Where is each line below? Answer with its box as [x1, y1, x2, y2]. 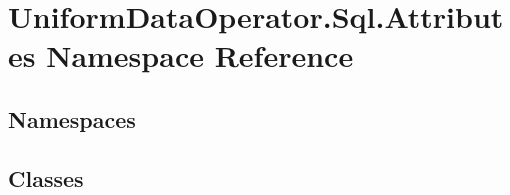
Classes [8, 162, 84, 193]
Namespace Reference [46, 35, 354, 76]
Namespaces [8, 103, 136, 134]
